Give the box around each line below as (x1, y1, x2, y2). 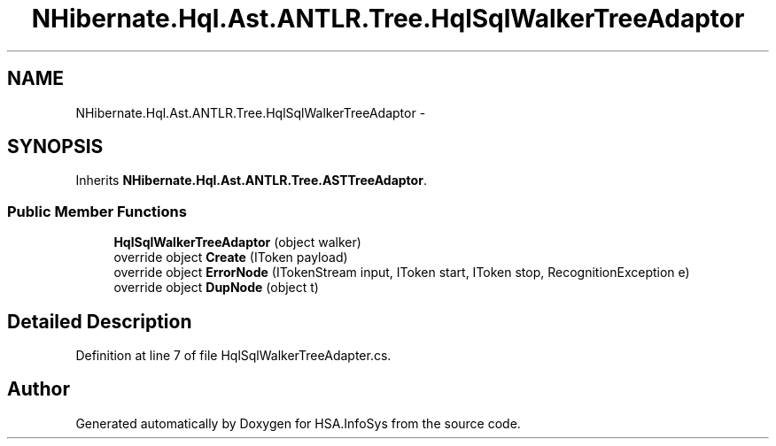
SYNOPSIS (7, 135, 104, 158)
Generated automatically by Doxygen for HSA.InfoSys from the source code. (75, 415, 521, 431)
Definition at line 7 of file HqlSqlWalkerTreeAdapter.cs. (75, 348, 392, 364)
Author (7, 378, 70, 401)
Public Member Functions (7, 202, 187, 220)
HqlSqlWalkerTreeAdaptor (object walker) (113, 235, 361, 250)
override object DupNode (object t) (113, 280, 319, 296)
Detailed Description (7, 310, 192, 333)
